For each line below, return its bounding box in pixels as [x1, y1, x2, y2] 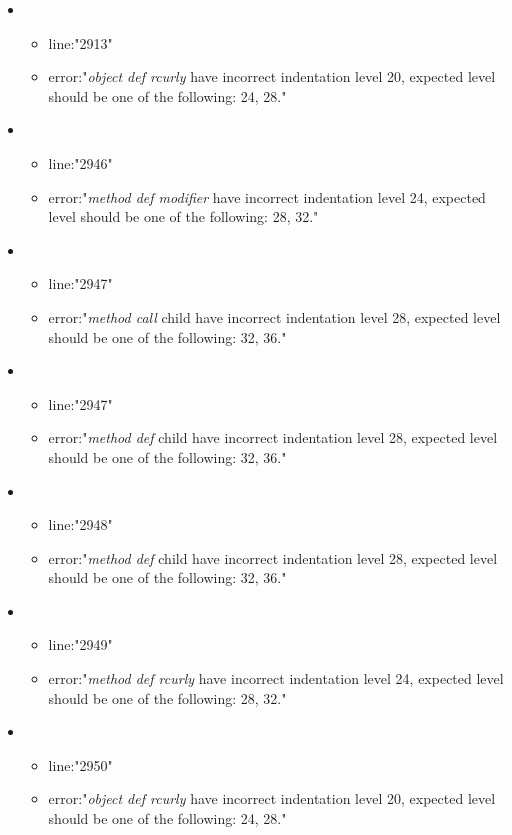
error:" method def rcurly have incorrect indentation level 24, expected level [48, 668, 504, 689]
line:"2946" [48, 152, 113, 173]
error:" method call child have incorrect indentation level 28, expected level [48, 306, 501, 327]
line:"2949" [48, 634, 113, 655]
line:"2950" [48, 754, 113, 775]
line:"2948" [48, 514, 113, 535]
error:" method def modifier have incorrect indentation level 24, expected [48, 186, 486, 207]
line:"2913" [48, 32, 113, 53]
